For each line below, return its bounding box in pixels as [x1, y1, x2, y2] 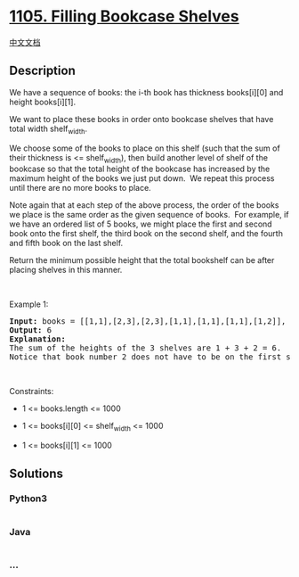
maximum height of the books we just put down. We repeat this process [9, 173, 275, 184]
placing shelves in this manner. [9, 265, 123, 276]
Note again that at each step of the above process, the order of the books [9, 200, 279, 210]
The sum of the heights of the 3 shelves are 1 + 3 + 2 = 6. [9, 343, 282, 353]
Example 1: [9, 299, 49, 309]
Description [9, 63, 76, 78]
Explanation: [9, 334, 67, 344]
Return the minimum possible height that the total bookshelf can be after [9, 255, 275, 266]
